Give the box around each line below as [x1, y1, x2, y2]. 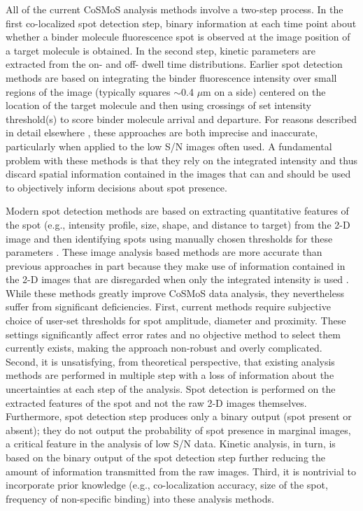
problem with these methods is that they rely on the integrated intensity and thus [6, 152, 357, 167]
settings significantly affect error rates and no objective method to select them [6, 326, 341, 341]
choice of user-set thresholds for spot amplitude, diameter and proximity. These [6, 313, 346, 328]
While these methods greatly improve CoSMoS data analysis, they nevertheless [6, 285, 344, 300]
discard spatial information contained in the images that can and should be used [6, 166, 351, 181]
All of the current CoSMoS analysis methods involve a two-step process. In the [6, 2, 343, 16]
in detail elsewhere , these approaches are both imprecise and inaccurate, [6, 125, 318, 140]
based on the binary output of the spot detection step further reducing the [6, 450, 325, 464]
